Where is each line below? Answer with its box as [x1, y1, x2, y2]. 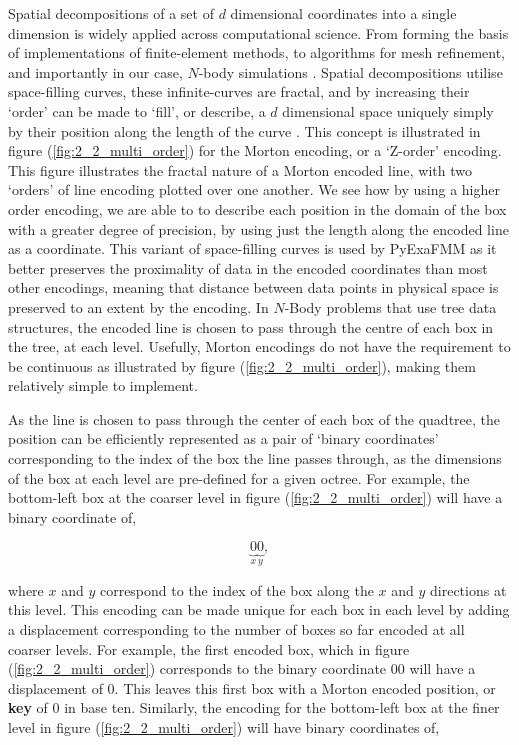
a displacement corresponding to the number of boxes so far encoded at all [8, 619, 465, 640]
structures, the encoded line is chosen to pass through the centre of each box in [8, 316, 494, 337]
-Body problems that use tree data [284, 296, 497, 317]
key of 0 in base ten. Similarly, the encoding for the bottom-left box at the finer [8, 697, 500, 718]
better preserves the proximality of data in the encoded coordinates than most [8, 257, 488, 278]
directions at [430, 579, 507, 600]
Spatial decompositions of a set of [8, 3, 214, 23]
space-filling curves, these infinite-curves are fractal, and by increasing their [8, 81, 470, 102]
